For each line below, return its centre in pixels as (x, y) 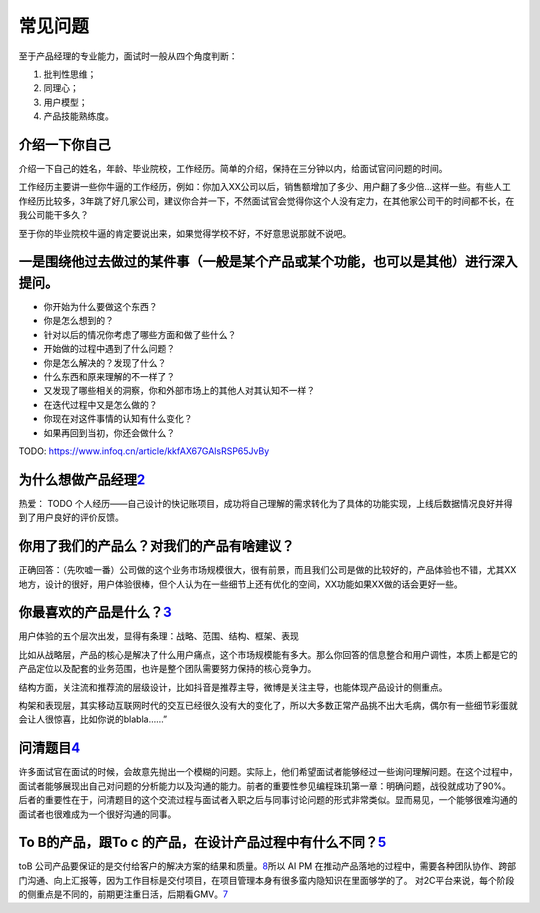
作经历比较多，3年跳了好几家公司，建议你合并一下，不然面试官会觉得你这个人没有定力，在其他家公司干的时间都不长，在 (266, 201)
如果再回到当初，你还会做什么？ (109, 432)
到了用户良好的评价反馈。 (71, 517)
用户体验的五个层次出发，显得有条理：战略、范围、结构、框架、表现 (158, 636)
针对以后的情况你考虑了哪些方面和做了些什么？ (140, 334)
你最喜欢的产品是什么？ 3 (95, 612)
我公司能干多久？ (53, 215)
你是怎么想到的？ (78, 321)
